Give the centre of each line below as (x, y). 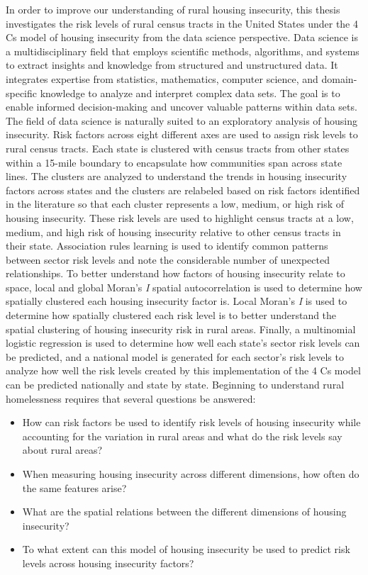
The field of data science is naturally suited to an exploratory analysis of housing (182, 120)
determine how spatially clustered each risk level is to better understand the (171, 315)
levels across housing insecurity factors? (108, 563)
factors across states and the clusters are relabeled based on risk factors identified (183, 190)
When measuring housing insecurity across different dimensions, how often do (191, 474)
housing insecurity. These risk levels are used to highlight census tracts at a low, (180, 217)
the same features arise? (74, 487)
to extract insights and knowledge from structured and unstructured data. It (172, 65)
